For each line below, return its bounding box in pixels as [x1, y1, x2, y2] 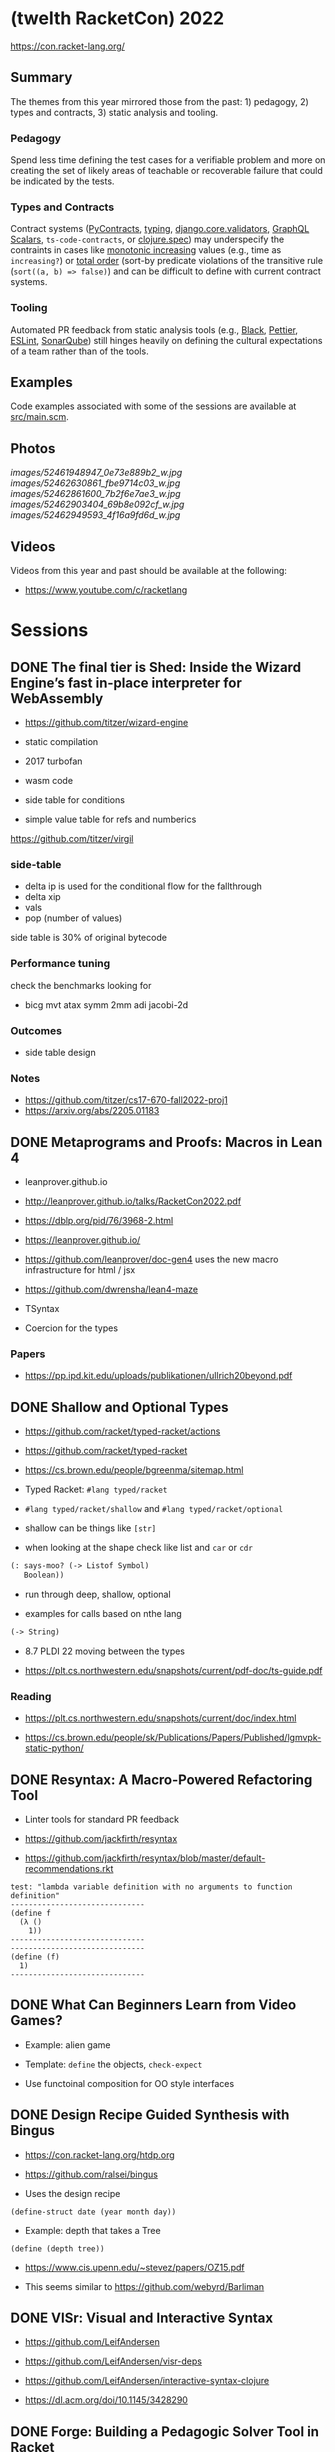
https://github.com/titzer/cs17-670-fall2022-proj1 [24, 1094, 228, 1106]
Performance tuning [10, 957, 111, 971]
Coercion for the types [24, 1322, 118, 1334]
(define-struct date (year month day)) [10, 2207, 177, 2217]
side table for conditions [24, 794, 125, 806]
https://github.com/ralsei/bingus [24, 2168, 158, 2180]
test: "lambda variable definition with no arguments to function [10, 1882, 293, 1892]
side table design [24, 1046, 97, 1058]
